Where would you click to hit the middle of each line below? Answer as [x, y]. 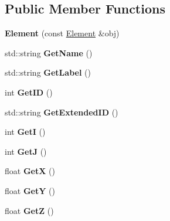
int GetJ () [26, 151]
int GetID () [29, 92]
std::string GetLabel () [48, 72]
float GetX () [30, 171]
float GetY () [30, 190]
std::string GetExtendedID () [62, 112]
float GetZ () [29, 210]
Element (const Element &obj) [62, 33]
